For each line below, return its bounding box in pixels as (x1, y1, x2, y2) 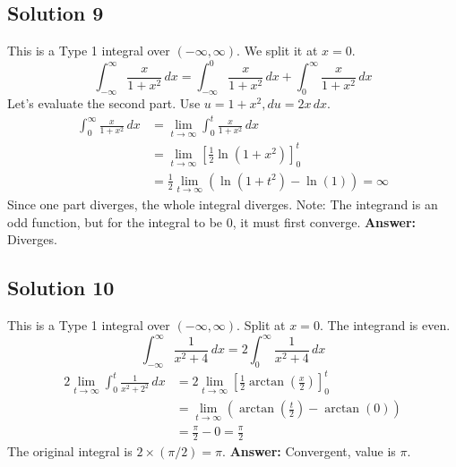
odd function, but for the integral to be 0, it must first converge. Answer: (7, 212, 417, 231)
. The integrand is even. (319, 316, 451, 334)
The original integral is (7, 441, 133, 460)
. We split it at (237, 41, 318, 60)
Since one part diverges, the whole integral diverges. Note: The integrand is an (7, 195, 438, 214)
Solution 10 (7, 274, 115, 301)
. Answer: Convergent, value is (222, 441, 396, 460)
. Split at (237, 316, 286, 334)
